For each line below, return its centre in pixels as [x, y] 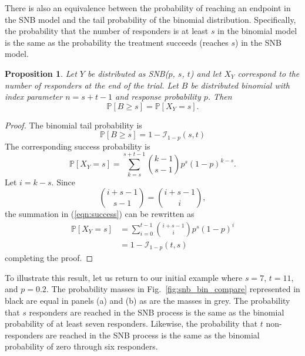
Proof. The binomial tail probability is [73, 125]
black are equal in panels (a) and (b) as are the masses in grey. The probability [148, 300]
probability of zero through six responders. [81, 346]
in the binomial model [257, 31]
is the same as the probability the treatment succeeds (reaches [117, 42]
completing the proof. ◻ [49, 258]
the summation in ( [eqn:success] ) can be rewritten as [100, 214]
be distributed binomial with [240, 85]
